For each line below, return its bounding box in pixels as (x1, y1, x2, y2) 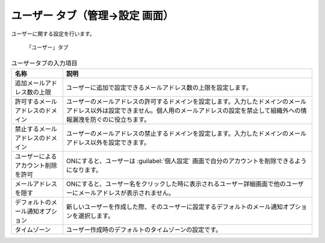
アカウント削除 (14, 161, 57, 170)
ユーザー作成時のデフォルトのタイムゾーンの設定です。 (66, 226, 222, 234)
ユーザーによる (14, 152, 57, 161)
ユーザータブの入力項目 (11, 59, 78, 67)
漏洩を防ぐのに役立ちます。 (72, 115, 150, 123)
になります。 (66, 165, 102, 174)
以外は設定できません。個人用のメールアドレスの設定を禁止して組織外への (90, 106, 301, 114)
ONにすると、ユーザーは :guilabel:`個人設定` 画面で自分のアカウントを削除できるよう (66, 156, 307, 165)
